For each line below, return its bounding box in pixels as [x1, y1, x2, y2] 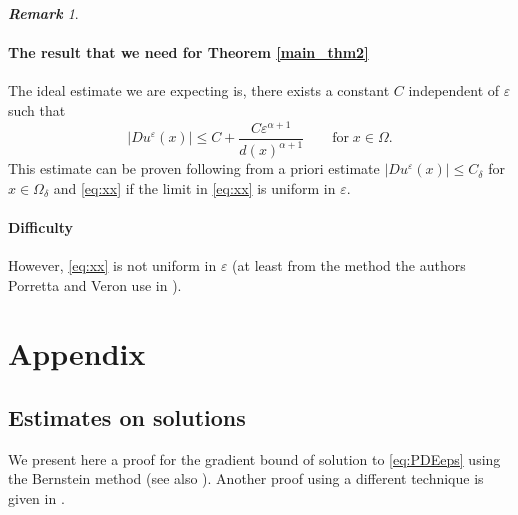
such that [8, 99, 66, 120]
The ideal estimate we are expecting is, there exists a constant [8, 80, 390, 101]
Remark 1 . [8, 3, 79, 23]
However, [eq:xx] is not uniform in [8, 255, 217, 276]
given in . [8, 488, 65, 508]
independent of [408, 80, 500, 101]
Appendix [8, 333, 146, 374]
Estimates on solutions [8, 402, 246, 432]
